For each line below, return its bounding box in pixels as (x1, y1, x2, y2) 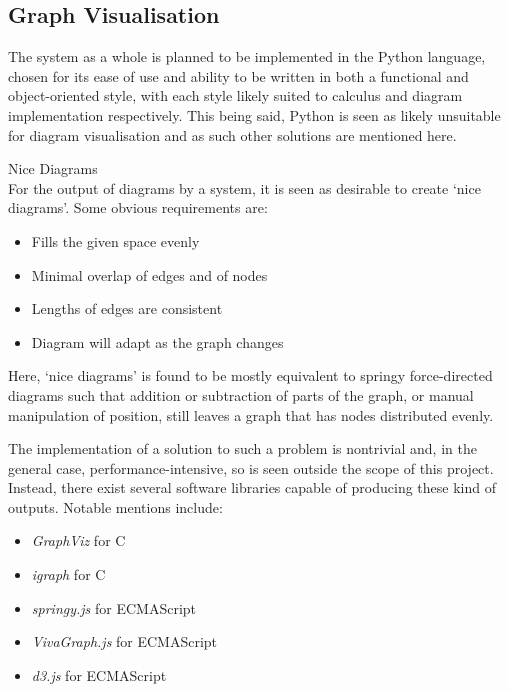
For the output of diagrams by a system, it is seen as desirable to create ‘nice (8, 177, 481, 198)
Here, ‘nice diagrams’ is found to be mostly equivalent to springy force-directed (8, 365, 493, 386)
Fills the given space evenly (31, 230, 200, 251)
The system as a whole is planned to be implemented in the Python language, (8, 46, 486, 67)
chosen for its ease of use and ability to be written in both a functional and (8, 65, 469, 86)
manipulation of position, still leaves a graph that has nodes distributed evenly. (8, 404, 494, 425)
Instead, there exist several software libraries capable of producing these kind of (8, 477, 496, 498)
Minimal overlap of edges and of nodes (31, 264, 268, 285)
